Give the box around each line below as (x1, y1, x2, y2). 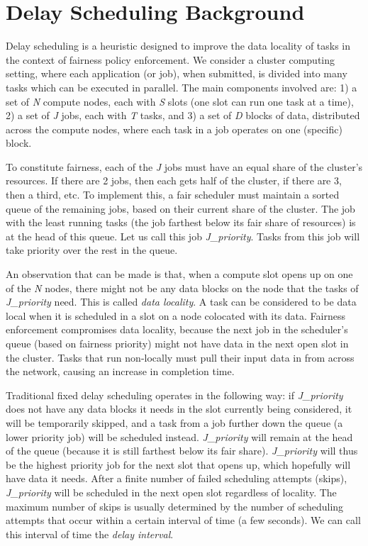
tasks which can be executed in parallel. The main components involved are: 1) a (6, 79, 357, 94)
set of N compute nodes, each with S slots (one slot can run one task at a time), (6, 94, 354, 108)
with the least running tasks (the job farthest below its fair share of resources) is (6, 215, 356, 230)
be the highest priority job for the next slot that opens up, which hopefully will (6, 457, 351, 472)
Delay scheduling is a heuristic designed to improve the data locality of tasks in (6, 38, 351, 53)
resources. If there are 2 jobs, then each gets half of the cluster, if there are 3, (6, 173, 342, 188)
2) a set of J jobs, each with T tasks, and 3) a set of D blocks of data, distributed (6, 108, 360, 123)
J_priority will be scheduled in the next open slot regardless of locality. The (6, 484, 337, 499)
